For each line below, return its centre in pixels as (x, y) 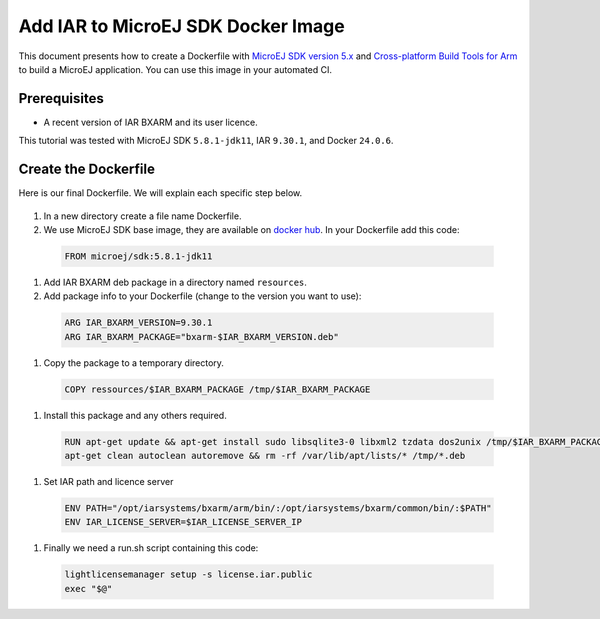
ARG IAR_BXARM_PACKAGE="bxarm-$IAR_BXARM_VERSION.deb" (201, 336)
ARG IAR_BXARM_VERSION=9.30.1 (138, 323)
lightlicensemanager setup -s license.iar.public (188, 574)
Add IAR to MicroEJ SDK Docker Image (181, 26)
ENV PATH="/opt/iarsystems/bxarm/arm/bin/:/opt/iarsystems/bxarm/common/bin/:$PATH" (278, 508)
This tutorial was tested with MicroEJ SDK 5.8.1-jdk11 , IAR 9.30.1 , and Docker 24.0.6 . (206, 141)
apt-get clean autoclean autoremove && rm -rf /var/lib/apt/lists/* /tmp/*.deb (265, 455)
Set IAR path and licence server (108, 481)
